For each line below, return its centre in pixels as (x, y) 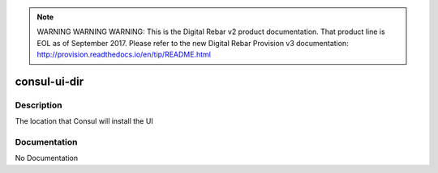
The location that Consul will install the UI (84, 121)
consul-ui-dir (49, 81)
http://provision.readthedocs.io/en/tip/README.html (124, 55)
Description (39, 105)
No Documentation (47, 158)
